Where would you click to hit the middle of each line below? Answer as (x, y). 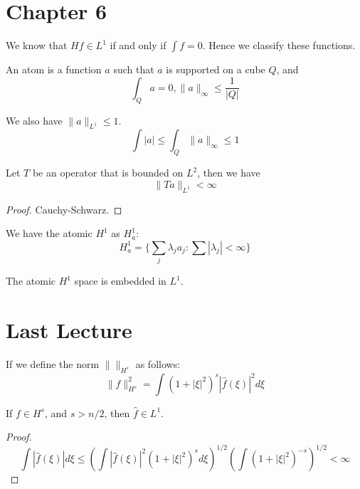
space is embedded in (120, 281)
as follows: (158, 363)
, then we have (229, 173)
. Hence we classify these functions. (279, 45)
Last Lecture (69, 329)
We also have (34, 120)
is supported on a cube (216, 69)
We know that (37, 45)
